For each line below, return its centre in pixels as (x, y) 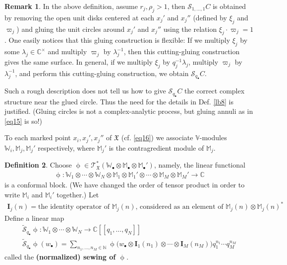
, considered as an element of (179, 207)
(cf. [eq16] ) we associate (157, 137)
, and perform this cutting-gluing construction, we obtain (102, 73)
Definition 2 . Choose (38, 165)
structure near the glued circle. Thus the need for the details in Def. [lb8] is (119, 101)
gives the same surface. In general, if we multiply (79, 61)
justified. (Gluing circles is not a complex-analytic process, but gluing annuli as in (129, 111)
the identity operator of (74, 207)
